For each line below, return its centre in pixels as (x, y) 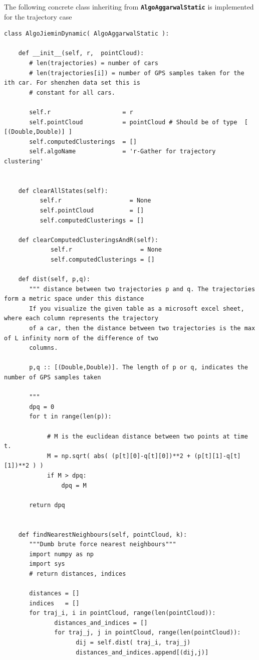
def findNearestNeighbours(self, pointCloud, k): (103, 534)
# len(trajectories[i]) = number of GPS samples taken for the (137, 73)
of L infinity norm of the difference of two (81, 338)
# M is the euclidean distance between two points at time (147, 436)
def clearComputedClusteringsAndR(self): (88, 240)
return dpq (47, 505)
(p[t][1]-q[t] (217, 456)
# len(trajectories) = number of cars (94, 63)
